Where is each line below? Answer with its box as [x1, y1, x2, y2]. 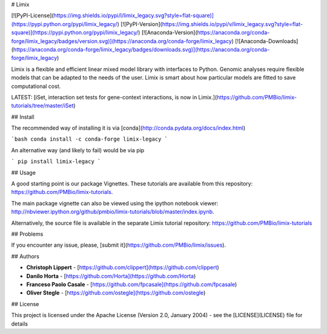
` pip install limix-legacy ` [11, 158, 101, 165]
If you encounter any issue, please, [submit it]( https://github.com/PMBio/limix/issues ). [11, 241, 226, 249]
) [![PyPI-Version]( [117, 20, 163, 27]
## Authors [11, 252, 39, 260]
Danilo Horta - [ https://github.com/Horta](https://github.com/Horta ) [26, 272, 196, 279]
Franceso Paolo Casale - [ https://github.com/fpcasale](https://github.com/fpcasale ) [26, 281, 237, 288]
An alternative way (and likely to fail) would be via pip [11, 146, 145, 154]
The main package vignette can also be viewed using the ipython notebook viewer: [11, 199, 219, 207]
